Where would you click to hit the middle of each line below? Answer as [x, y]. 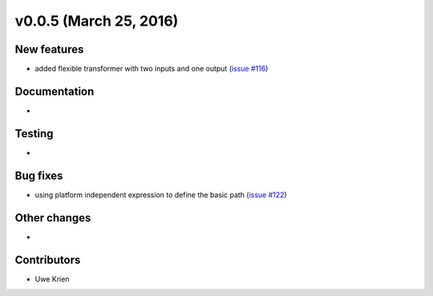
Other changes [53, 218]
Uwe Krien [52, 279]
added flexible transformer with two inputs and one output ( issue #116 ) [152, 69]
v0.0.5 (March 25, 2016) [97, 21]
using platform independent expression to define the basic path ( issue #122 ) [161, 195]
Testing [34, 134]
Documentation [55, 91]
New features [49, 49]
